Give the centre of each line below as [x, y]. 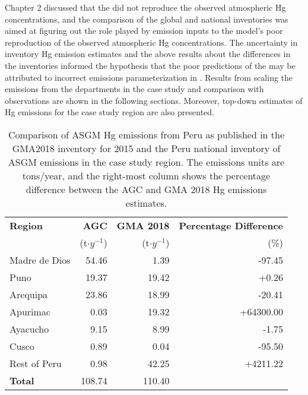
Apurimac [30, 311]
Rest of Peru [36, 363]
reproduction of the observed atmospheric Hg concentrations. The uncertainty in [151, 42]
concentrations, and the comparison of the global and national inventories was [147, 19]
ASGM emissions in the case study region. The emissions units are [146, 162]
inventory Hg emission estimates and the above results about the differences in [148, 54]
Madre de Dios [40, 260]
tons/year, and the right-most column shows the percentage [146, 175]
